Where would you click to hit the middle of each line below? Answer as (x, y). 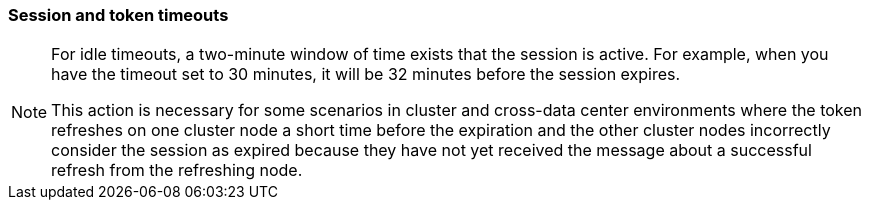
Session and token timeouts (118, 15)
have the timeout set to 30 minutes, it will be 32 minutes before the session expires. (366, 74)
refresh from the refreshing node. (177, 170)
